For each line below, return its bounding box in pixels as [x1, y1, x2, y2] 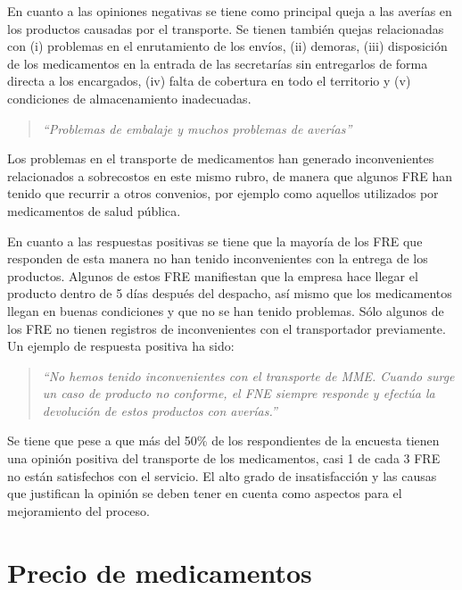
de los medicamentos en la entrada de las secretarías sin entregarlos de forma [7, 54, 428, 72]
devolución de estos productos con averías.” [42, 401, 277, 420]
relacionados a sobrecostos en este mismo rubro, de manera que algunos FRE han [7, 166, 453, 185]
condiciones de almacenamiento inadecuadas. [7, 88, 252, 107]
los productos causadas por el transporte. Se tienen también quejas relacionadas [7, 19, 444, 37]
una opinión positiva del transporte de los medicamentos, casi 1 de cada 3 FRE [7, 449, 441, 468]
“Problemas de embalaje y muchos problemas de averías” [42, 119, 352, 137]
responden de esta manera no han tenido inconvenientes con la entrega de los [7, 249, 428, 268]
